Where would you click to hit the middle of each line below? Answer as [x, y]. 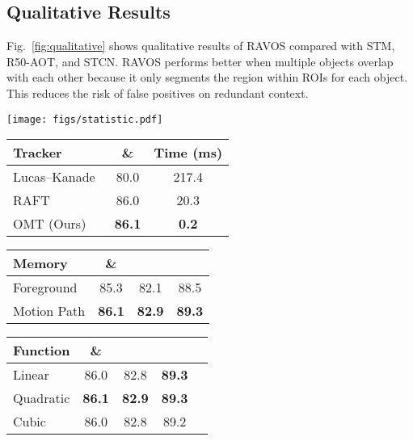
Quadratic [42, 398]
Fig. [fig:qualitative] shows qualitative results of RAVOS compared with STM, [201, 46]
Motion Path [49, 311]
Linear [31, 375]
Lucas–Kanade [54, 177]
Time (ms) [188, 153]
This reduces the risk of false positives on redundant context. [158, 92]
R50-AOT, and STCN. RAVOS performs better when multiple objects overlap [200, 61]
